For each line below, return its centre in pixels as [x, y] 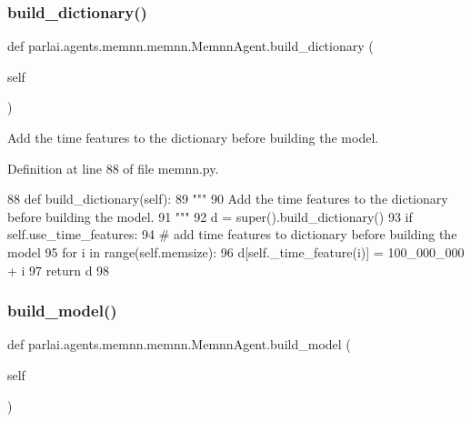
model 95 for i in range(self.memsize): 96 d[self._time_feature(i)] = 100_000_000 [236, 251]
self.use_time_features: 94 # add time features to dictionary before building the [232, 234]
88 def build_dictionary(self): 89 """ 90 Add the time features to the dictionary [228, 199]
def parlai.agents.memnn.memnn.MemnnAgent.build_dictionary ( [190, 46]
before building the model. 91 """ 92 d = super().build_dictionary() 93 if [210, 216]
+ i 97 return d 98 [59, 270]
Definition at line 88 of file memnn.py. [113, 168]
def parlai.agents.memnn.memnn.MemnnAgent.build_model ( [179, 344]
